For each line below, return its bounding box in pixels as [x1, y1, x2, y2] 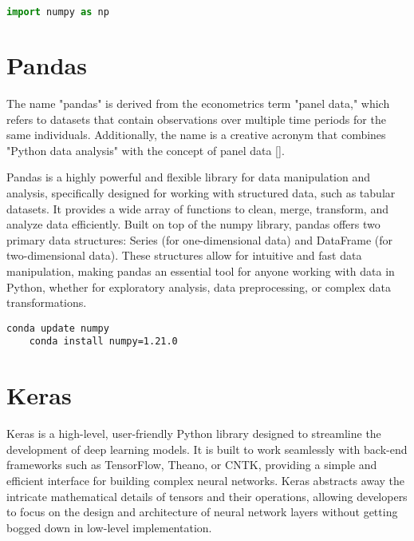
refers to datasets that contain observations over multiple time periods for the [6, 110, 386, 127]
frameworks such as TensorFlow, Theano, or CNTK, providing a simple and [6, 456, 377, 473]
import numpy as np [6, 6, 109, 18]
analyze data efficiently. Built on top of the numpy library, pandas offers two [6, 216, 380, 233]
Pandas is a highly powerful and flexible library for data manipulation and [6, 169, 370, 185]
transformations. [6, 294, 87, 311]
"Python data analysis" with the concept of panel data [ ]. [6, 141, 285, 158]
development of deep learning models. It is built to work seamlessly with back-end [6, 440, 408, 457]
